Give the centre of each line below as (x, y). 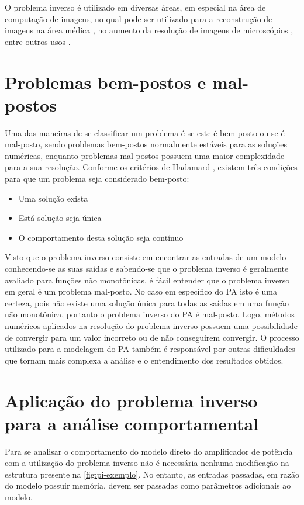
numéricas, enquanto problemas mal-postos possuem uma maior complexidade (145, 155)
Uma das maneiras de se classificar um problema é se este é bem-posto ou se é (145, 132)
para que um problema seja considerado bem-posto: (97, 179)
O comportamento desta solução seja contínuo (101, 237)
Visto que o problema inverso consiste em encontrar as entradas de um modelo (146, 257)
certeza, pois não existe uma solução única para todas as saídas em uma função (147, 302)
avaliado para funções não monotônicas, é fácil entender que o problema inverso (147, 280)
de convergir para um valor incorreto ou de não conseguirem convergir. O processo (152, 337)
